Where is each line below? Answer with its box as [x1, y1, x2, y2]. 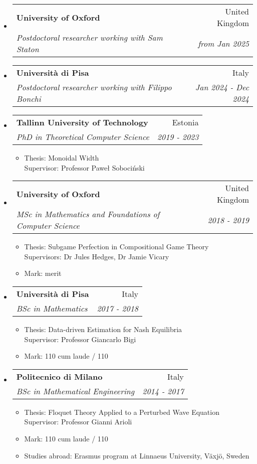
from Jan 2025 [198, 37, 249, 49]
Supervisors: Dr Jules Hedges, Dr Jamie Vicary [24, 251, 169, 261]
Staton [16, 43, 39, 55]
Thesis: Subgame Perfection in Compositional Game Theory [24, 241, 209, 252]
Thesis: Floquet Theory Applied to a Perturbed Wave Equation [24, 406, 219, 417]
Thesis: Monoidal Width [24, 152, 99, 163]
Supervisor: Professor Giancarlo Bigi [24, 334, 136, 344]
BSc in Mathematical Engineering [16, 385, 135, 397]
